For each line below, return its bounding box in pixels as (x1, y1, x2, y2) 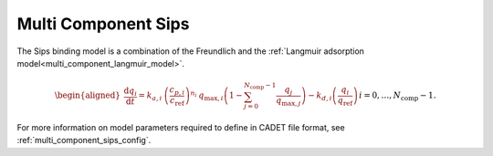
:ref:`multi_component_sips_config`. (16, 135, 152, 146)
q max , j (275, 95, 301, 108)
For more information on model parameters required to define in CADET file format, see (16, 122, 346, 133)
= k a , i (138, 90, 163, 102)
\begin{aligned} (55, 90, 121, 100)
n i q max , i (190, 88, 224, 102)
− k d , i (307, 90, 332, 102)
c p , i (169, 84, 185, 97)
